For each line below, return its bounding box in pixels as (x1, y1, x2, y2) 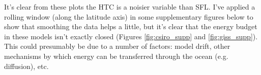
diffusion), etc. (4, 60, 49, 71)
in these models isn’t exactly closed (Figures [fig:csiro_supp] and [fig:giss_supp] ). (4, 31, 258, 41)
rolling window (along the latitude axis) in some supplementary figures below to (4, 11, 253, 22)
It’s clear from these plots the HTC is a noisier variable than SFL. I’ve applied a (4, 2, 255, 12)
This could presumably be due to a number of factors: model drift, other (4, 41, 230, 51)
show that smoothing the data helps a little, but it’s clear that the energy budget (4, 21, 257, 32)
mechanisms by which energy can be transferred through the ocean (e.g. (4, 50, 228, 61)
